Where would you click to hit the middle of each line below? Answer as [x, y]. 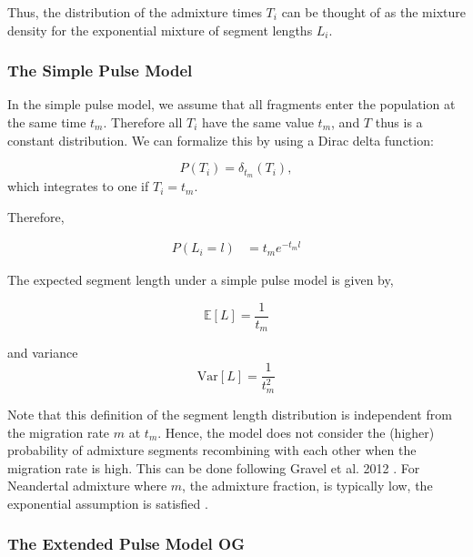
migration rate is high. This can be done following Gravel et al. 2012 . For [214, 467]
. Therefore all [143, 122]
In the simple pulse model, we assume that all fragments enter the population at [231, 104]
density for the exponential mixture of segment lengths [160, 30]
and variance [43, 353]
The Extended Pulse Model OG [126, 544]
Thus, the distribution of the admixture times [135, 12]
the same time [47, 122]
